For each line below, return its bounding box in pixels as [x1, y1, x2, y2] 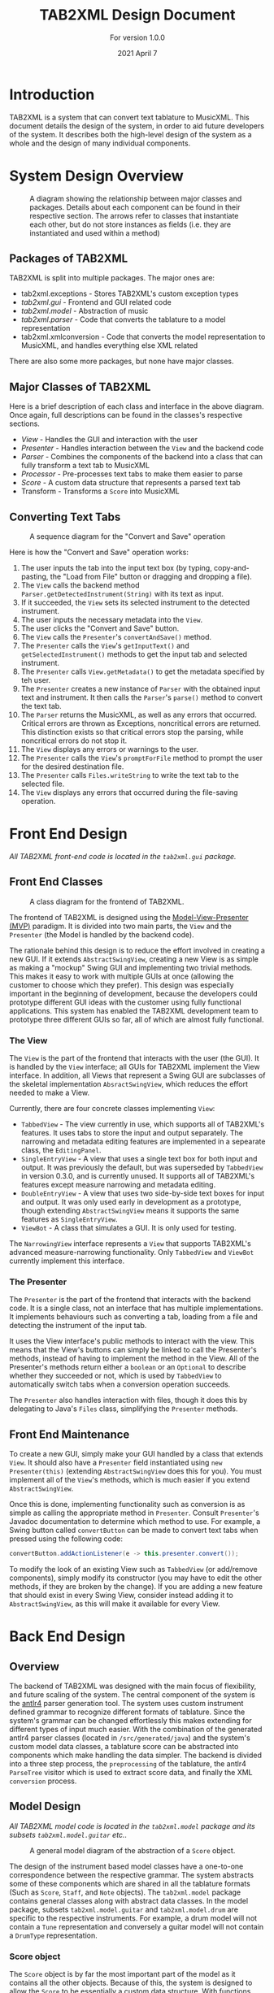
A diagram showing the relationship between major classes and [29, 193, 242, 203]
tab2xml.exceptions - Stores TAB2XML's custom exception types [20, 289, 239, 298]
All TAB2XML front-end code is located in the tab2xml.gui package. [9, 852, 237, 861]
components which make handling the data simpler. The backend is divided [9, 1750, 263, 1761]
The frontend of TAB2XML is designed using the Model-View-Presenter [9, 912, 249, 922]
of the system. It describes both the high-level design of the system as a [9, 129, 252, 139]
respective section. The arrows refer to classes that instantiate [29, 211, 239, 220]
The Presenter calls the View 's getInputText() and [20, 640, 189, 651]
